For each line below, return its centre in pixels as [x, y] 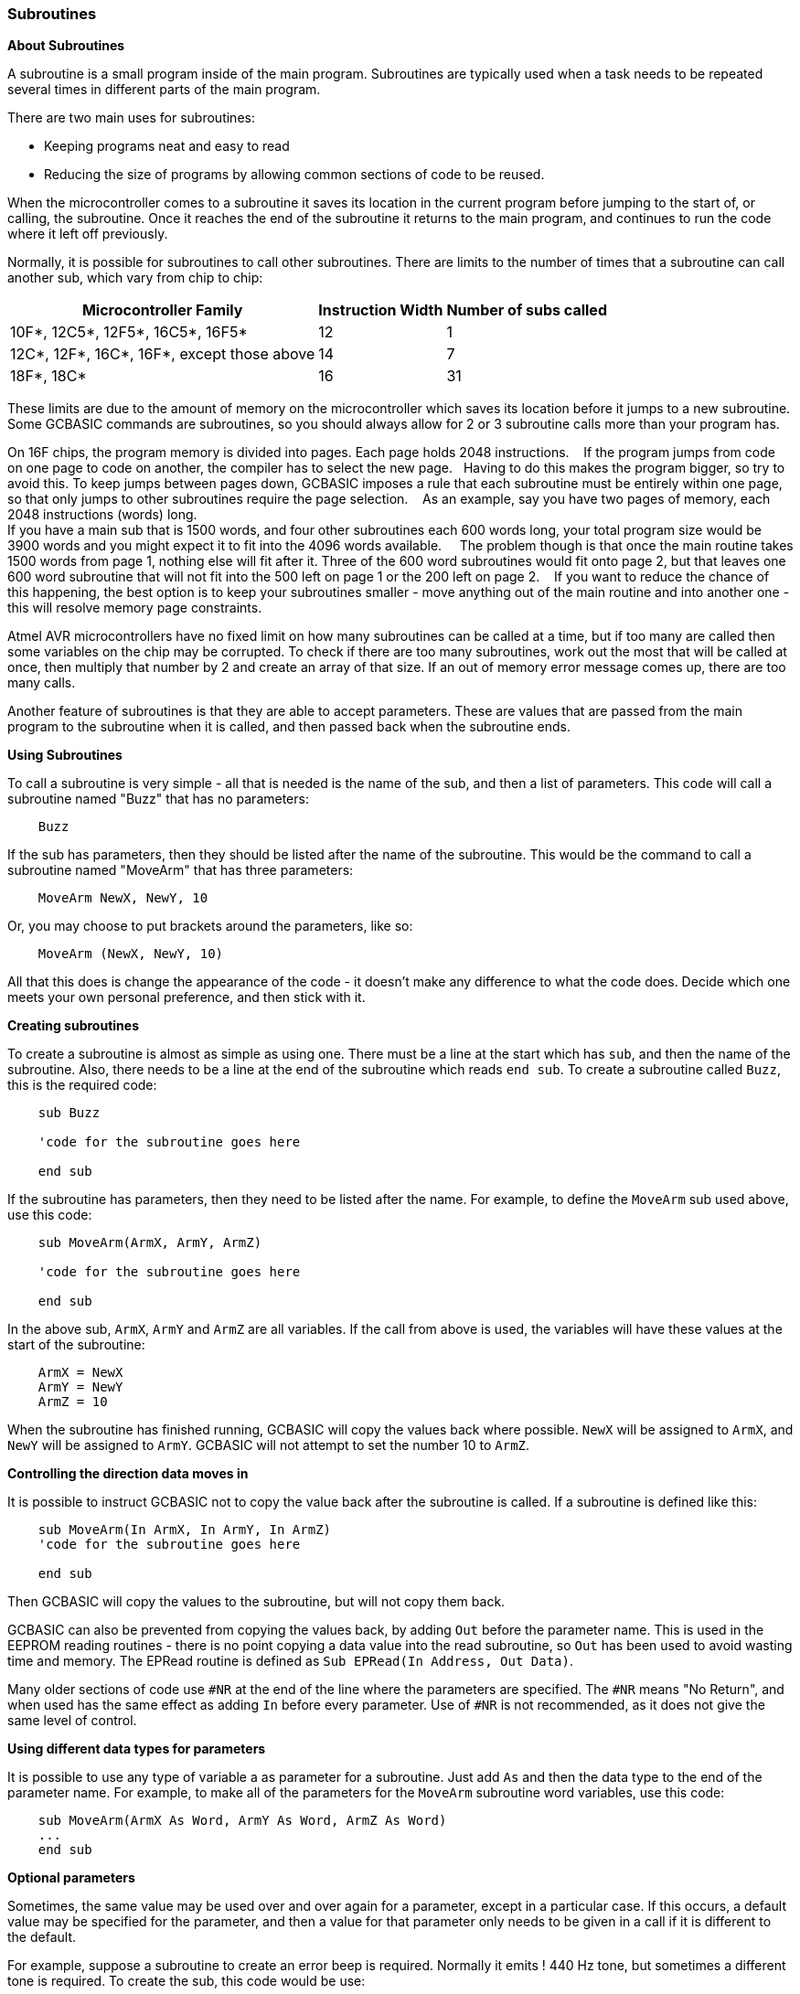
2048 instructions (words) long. [102, 515]
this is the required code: [82, 1085]
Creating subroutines [73, 1026]
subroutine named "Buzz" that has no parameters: [158, 799]
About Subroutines [66, 46]
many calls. [42, 683]
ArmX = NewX [80, 1373]
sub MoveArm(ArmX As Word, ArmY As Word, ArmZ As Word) [242, 1821]
